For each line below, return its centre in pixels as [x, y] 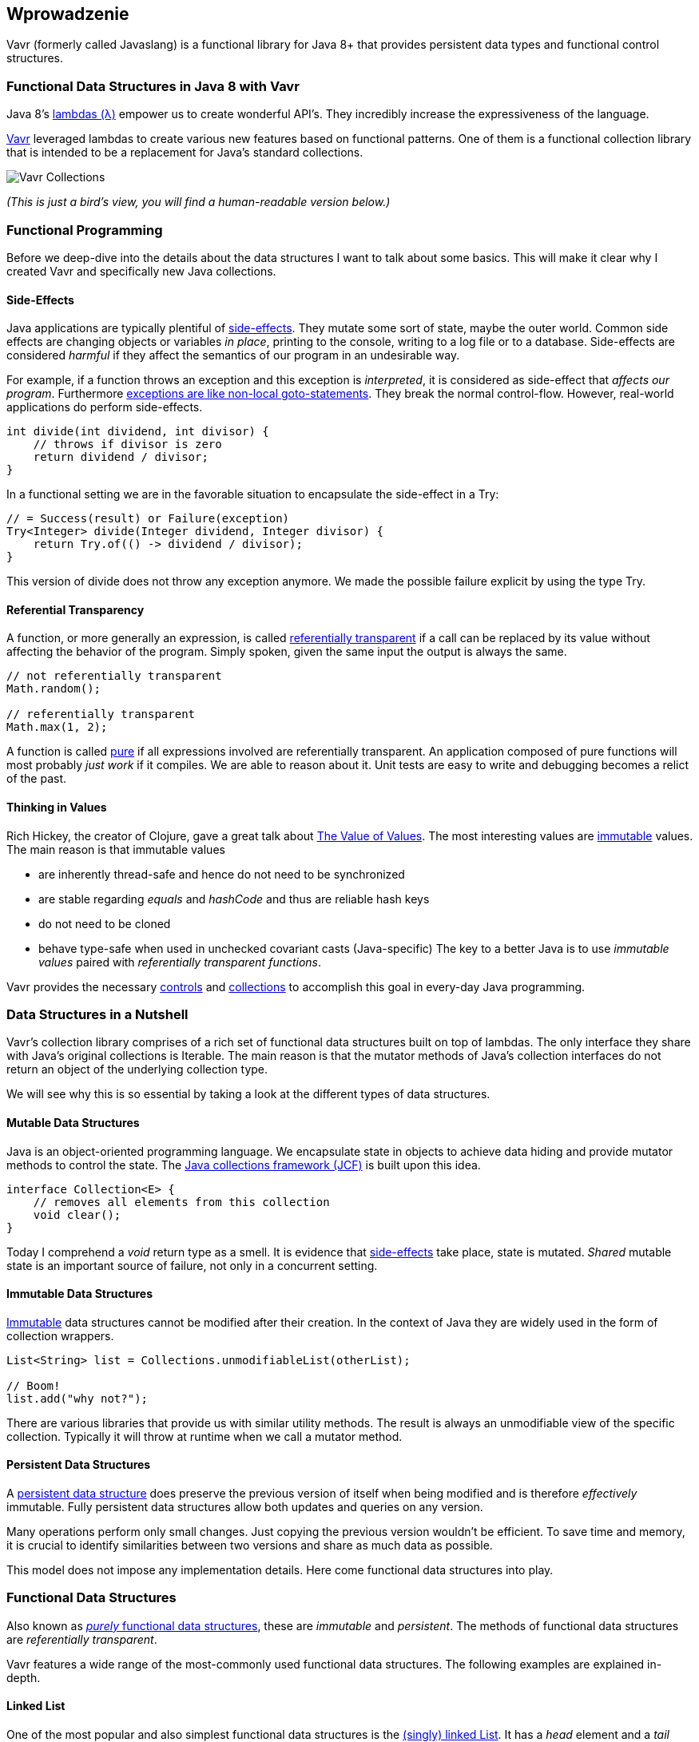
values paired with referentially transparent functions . [180, 962]
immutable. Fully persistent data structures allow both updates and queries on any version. [245, 1506]
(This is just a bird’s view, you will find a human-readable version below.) [199, 202]
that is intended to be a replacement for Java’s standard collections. [185, 153]
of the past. [37, 779]
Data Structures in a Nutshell [97, 1014]
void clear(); [77, 1214]
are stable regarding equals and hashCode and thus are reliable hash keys [234, 899]
